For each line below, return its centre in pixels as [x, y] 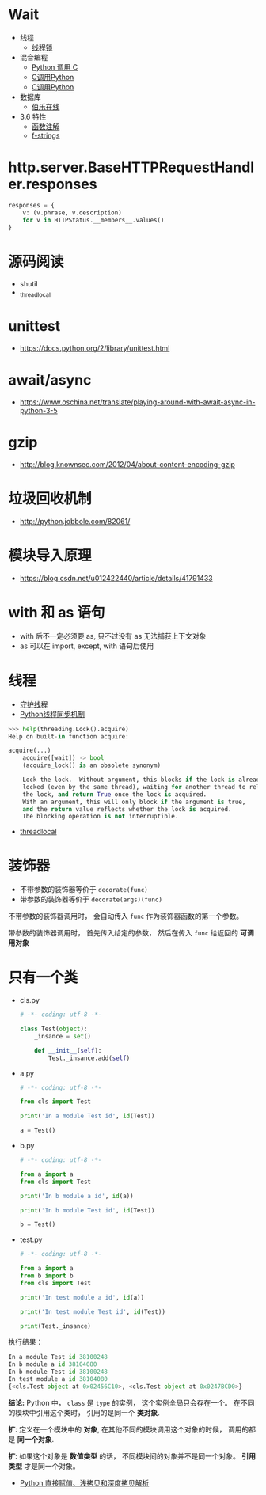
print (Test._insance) [55, 1326]
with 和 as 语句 [57, 612]
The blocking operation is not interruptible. [101, 817]
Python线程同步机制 [52, 714]
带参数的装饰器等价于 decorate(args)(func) [91, 899]
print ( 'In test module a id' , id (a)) [82, 1297]
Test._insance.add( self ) [89, 1058]
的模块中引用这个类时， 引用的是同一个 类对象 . [84, 1412]
